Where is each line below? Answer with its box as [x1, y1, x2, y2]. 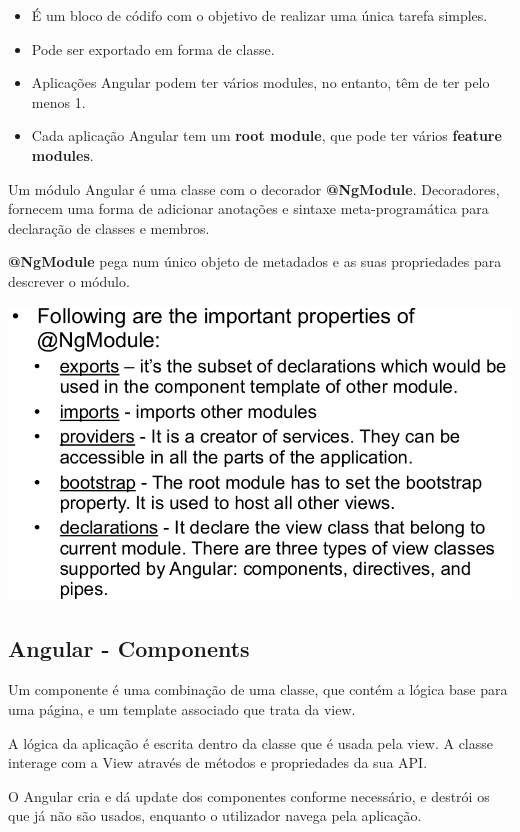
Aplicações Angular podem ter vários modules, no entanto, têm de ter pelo [31, 72, 490, 93]
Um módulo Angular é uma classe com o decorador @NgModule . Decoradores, [8, 178, 500, 199]
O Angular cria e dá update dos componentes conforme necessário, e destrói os [8, 785, 490, 806]
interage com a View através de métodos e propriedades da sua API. [8, 752, 428, 773]
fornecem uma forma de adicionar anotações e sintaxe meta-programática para [8, 198, 489, 219]
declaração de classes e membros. [8, 217, 210, 238]
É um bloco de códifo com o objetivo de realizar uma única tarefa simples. [31, 5, 488, 25]
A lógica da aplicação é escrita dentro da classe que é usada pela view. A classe [8, 732, 493, 753]
